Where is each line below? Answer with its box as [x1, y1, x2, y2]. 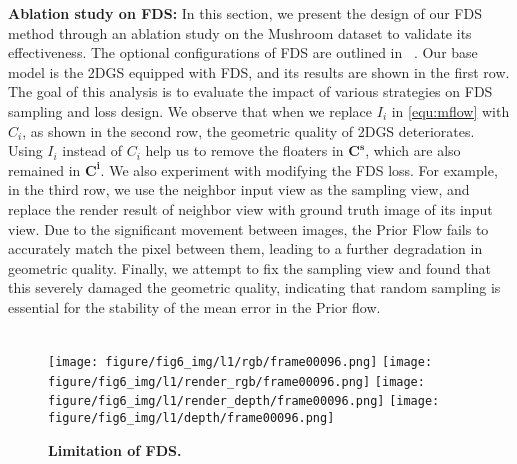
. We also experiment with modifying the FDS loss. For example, [100, 159, 498, 180]
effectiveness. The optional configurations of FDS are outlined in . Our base [8, 42, 478, 63]
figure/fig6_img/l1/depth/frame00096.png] [48, 411, 335, 426]
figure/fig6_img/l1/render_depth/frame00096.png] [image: [48, 394, 440, 409]
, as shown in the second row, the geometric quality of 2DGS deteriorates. [22, 120, 475, 141]
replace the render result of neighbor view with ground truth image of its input [8, 198, 493, 219]
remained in [8, 159, 81, 180]
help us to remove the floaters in [145, 140, 344, 161]
